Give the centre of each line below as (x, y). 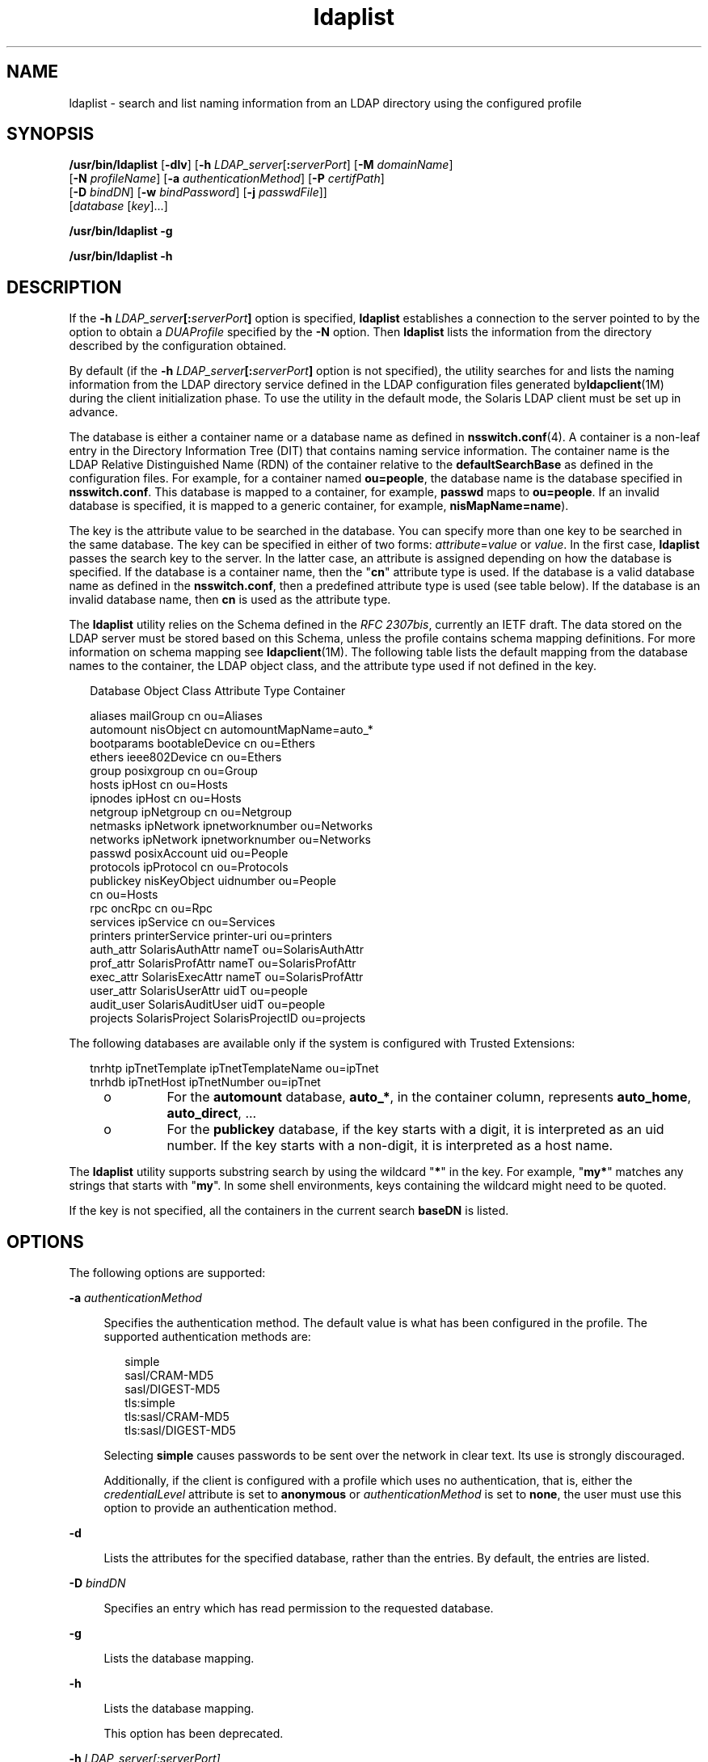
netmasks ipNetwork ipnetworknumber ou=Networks (232, 826)
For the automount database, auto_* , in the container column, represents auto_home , (429, 1097)
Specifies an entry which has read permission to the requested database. (299, 1608)
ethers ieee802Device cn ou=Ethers (186, 757)
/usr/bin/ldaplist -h (121, 256)
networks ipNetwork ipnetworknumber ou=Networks (230, 840)
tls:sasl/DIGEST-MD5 (180, 1431)
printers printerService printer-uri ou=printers (211, 936)
